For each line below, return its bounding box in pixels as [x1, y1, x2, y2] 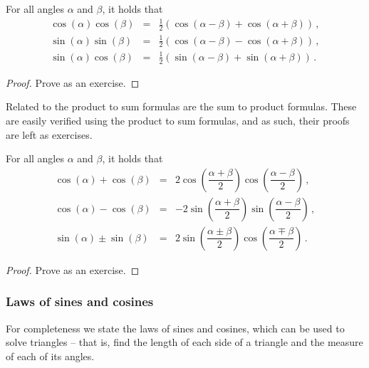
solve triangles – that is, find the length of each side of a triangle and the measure [6, 335, 363, 349]
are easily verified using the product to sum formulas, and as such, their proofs [6, 112, 350, 127]
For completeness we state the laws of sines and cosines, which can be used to [6, 320, 345, 335]
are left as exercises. [6, 127, 93, 142]
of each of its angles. [6, 348, 95, 363]
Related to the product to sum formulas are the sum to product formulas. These [6, 99, 357, 114]
